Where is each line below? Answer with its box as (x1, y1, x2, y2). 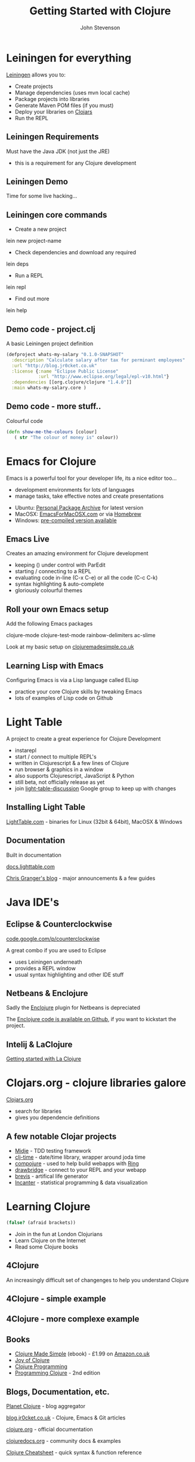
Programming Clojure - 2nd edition (14, 1369, 100, 1376)
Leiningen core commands (6, 209, 107, 220)
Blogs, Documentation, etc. (6, 1387, 110, 1397)
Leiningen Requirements (6, 132, 100, 142)
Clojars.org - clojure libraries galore (6, 1076, 187, 1090)
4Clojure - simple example (6, 1293, 106, 1303)
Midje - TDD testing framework (14, 1147, 91, 1154)
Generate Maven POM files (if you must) (14, 102, 114, 109)
